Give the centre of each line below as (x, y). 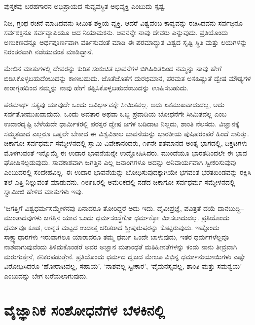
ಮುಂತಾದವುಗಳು (23, 218)
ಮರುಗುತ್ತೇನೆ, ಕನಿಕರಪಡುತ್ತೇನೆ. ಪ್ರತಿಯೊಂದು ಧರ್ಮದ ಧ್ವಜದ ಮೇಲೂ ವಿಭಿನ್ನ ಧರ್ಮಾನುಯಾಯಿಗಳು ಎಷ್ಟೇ (125, 256)
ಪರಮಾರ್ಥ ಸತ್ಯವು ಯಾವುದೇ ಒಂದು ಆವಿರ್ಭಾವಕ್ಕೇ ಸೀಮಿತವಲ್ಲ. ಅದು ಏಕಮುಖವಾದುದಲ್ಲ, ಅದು (114, 104)
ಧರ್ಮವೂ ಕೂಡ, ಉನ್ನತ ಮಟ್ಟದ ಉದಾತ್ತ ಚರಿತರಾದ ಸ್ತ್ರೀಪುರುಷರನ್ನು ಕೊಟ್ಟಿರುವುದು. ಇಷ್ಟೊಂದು (112, 227)
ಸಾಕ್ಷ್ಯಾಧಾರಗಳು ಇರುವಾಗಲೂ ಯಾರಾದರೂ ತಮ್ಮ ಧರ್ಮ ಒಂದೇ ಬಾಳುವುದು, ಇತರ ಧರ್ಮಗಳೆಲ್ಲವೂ (117, 237)
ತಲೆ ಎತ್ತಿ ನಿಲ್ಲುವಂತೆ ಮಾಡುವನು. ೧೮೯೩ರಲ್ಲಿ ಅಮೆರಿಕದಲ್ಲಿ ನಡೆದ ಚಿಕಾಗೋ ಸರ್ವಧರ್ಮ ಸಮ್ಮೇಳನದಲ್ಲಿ (120, 182)
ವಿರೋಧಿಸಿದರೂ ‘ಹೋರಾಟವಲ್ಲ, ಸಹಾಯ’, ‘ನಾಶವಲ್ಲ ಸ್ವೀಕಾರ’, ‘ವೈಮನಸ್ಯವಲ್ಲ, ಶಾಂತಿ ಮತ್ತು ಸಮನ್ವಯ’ (123, 266)
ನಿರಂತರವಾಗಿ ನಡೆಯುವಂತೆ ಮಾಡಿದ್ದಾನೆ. (49, 52)
